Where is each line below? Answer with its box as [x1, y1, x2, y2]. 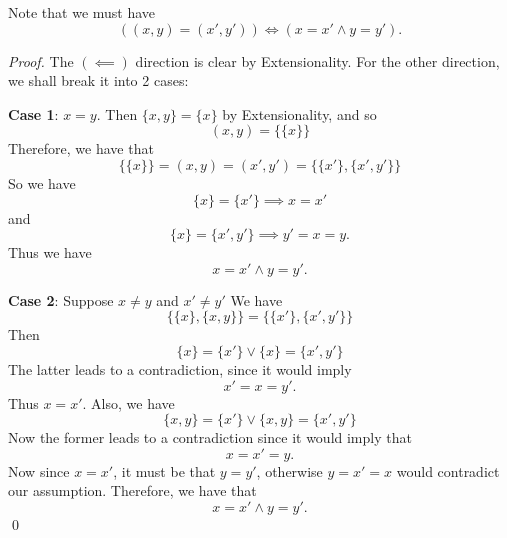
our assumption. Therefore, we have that [8, 480, 257, 501]
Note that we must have [8, 2, 156, 22]
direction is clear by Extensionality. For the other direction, [135, 50, 500, 71]
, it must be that [113, 460, 216, 481]
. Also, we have [82, 392, 175, 413]
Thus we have [8, 242, 92, 263]
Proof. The [8, 50, 74, 71]
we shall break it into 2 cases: [8, 70, 189, 91]
